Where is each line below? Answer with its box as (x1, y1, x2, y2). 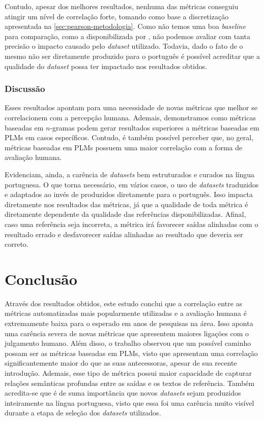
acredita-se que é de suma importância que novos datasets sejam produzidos (5, 387, 241, 398)
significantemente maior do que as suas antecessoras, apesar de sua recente (5, 358, 237, 368)
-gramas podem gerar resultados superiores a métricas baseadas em (50, 122, 259, 133)
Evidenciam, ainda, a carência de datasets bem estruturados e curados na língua (5, 169, 255, 179)
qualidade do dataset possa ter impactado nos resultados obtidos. (5, 60, 208, 71)
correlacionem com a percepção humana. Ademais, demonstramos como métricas (5, 112, 256, 122)
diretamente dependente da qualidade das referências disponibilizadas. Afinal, (5, 209, 246, 219)
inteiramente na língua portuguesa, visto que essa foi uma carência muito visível (5, 397, 254, 408)
